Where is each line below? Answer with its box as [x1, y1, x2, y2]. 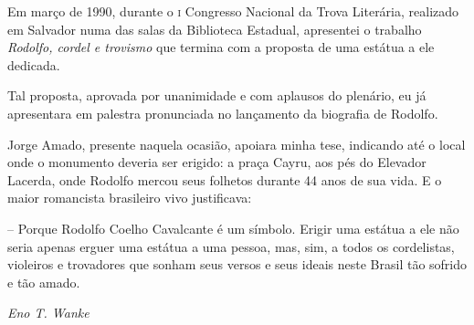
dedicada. [7, 55, 60, 74]
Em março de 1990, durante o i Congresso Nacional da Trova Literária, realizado [7, 2, 459, 20]
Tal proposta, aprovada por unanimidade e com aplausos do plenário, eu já [7, 86, 427, 105]
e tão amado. [7, 272, 80, 291]
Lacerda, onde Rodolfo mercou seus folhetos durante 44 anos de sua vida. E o [7, 170, 442, 189]
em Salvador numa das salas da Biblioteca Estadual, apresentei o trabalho [7, 19, 422, 38]
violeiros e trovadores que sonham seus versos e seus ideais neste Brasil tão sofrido [7, 255, 468, 274]
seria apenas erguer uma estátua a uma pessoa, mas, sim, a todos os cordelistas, [7, 236, 455, 256]
